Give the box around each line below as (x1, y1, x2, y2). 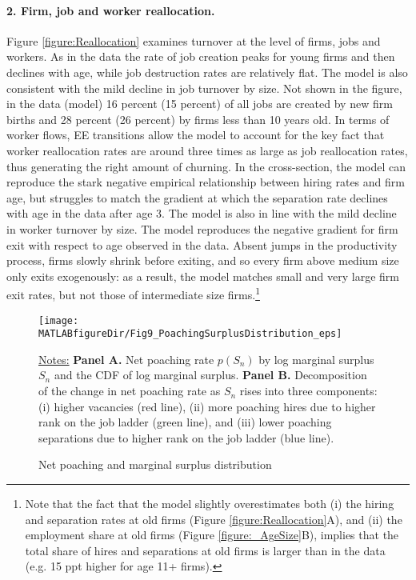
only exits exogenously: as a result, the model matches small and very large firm (6, 267, 399, 284)
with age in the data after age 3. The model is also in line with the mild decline (6, 205, 397, 222)
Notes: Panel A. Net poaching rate (38, 350, 214, 367)
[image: (38, 314, 79, 326)
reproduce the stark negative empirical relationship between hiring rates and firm (6, 174, 405, 190)
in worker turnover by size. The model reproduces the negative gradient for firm (6, 220, 398, 237)
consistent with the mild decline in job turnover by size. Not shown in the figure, (6, 79, 402, 96)
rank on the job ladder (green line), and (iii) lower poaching (38, 414, 332, 430)
